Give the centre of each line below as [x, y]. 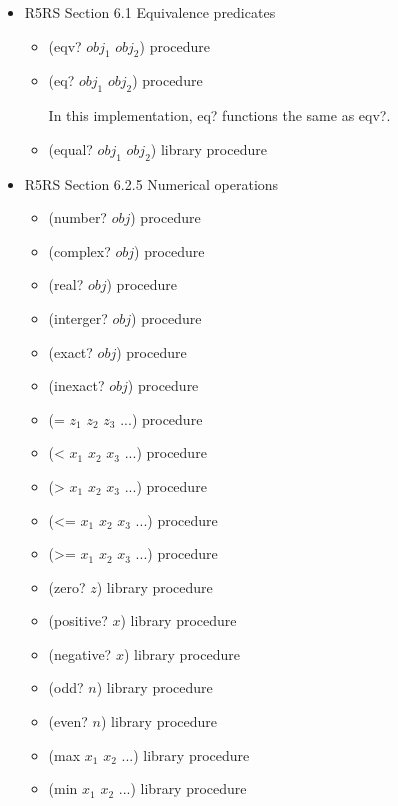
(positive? [78, 620]
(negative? [80, 653]
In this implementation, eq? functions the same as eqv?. [219, 115]
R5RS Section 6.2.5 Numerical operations [151, 183]
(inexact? [76, 385]
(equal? [70, 148]
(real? [66, 284]
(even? [68, 721]
